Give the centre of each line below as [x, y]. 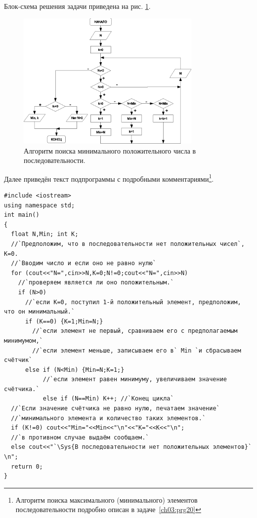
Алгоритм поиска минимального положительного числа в [110, 150]
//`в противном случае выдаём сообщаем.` [80, 437]
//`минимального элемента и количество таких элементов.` [108, 418]
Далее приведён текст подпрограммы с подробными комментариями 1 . [109, 178]
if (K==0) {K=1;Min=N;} [64, 321]
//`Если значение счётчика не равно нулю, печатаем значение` [115, 409]
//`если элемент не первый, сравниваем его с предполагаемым [135, 331]
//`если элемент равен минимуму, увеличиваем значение [135, 379]
